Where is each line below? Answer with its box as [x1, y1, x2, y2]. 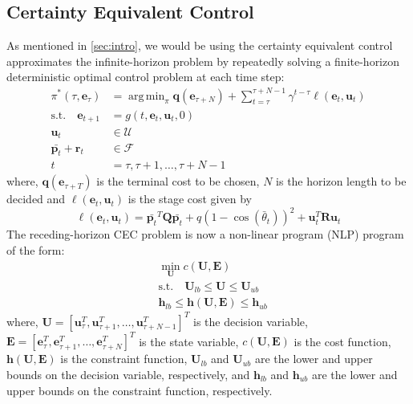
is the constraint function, [60, 350, 188, 367]
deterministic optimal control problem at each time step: [6, 68, 285, 85]
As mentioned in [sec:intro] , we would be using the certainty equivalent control [6, 37, 393, 54]
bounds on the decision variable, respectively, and [6, 365, 250, 382]
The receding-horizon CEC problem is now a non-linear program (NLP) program [6, 226, 404, 243]
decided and [6, 190, 66, 207]
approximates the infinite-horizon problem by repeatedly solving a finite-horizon [6, 52, 400, 69]
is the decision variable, [193, 312, 308, 329]
